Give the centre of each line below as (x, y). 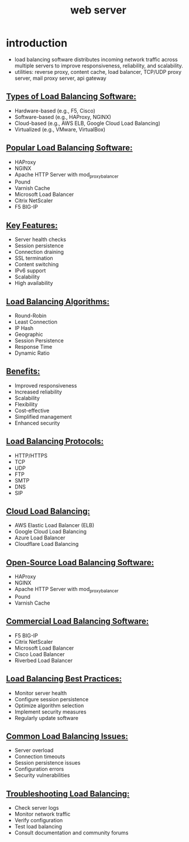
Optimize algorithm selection (49, 705)
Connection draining (39, 252)
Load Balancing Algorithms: (58, 302)
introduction (37, 43)
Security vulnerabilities (42, 775)
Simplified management (43, 416)
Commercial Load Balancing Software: (78, 621)
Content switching (37, 264)
